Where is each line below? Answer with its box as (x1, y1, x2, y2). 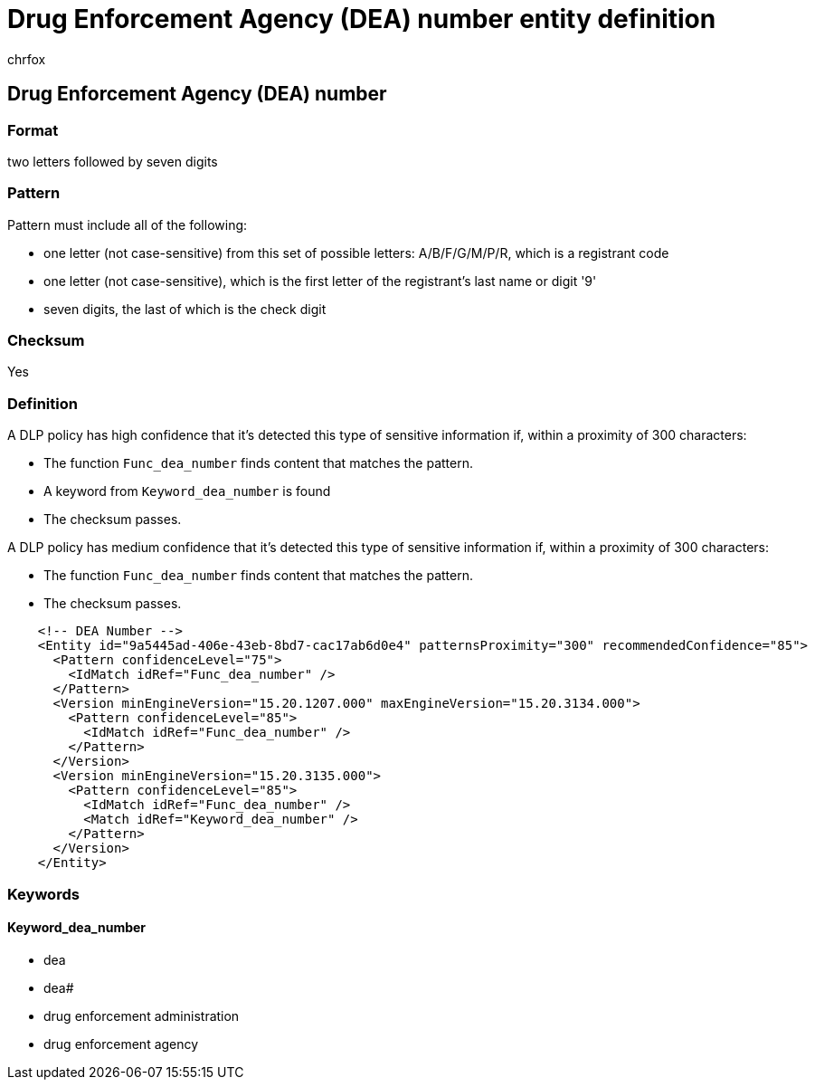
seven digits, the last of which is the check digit (43, 300, 327, 317)
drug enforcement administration (43, 1007, 240, 1024)
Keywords (7, 884, 80, 903)
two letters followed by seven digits (7, 153, 218, 169)
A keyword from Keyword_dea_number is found (43, 483, 331, 500)
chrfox (7, 51, 46, 67)
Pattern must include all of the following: (7, 216, 248, 233)
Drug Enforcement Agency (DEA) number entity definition (7, 4, 716, 34)
